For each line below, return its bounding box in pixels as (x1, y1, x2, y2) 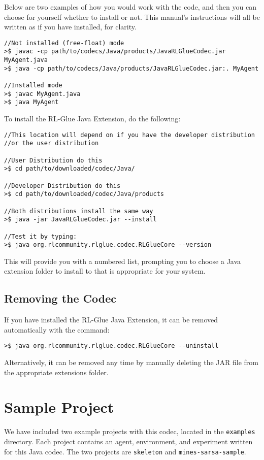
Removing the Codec (4, 290, 117, 306)
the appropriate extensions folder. (4, 367, 109, 377)
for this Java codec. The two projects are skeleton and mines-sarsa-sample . (4, 446, 246, 456)
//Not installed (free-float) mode (4, 39, 124, 47)
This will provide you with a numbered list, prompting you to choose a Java (4, 255, 241, 266)
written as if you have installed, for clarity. (4, 21, 137, 32)
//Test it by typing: (4, 233, 77, 240)
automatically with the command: (4, 324, 110, 335)
